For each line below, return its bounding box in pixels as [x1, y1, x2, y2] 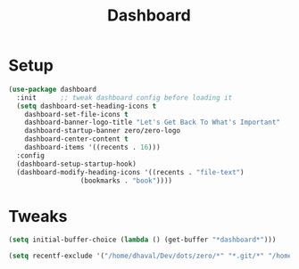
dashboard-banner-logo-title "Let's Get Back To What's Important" [24, 118, 280, 127]
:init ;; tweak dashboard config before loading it [16, 93, 233, 102]
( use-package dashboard [8, 85, 97, 94]
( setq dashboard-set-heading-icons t [16, 102, 157, 110]
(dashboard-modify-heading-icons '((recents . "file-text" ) [16, 167, 245, 176]
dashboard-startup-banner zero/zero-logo [24, 126, 180, 135]
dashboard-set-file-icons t [24, 110, 129, 118]
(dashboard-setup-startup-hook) [16, 159, 137, 168]
